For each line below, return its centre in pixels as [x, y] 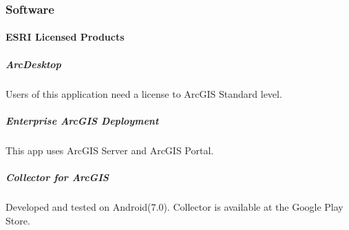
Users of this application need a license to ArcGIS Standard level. [144, 93]
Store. [18, 220]
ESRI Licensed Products [65, 37]
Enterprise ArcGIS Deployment [82, 120]
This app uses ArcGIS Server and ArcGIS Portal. [110, 150]
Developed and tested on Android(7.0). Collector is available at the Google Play [174, 206]
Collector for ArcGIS [57, 177]
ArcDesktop [33, 64]
